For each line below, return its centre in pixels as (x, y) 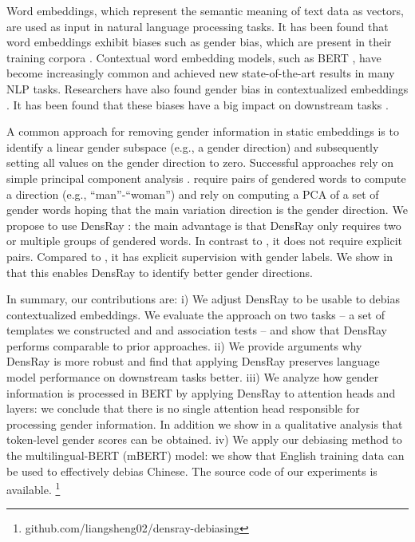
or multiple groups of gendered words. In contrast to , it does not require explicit (205, 241)
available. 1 (34, 488)
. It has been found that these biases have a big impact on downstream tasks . (198, 104)
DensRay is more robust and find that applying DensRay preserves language (193, 361)
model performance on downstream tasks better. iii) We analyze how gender (193, 377)
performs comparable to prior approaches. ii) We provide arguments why (184, 345)
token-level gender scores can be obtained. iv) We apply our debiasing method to (204, 439)
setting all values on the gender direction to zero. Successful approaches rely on (200, 162)
